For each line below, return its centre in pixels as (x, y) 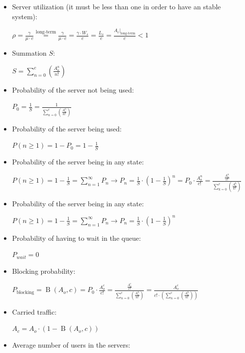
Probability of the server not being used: (73, 89)
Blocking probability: (44, 271)
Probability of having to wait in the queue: (76, 238)
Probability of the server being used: (67, 128)
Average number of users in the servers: (71, 344)
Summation (29, 53)
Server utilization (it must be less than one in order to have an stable (116, 6)
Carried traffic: (34, 311)
